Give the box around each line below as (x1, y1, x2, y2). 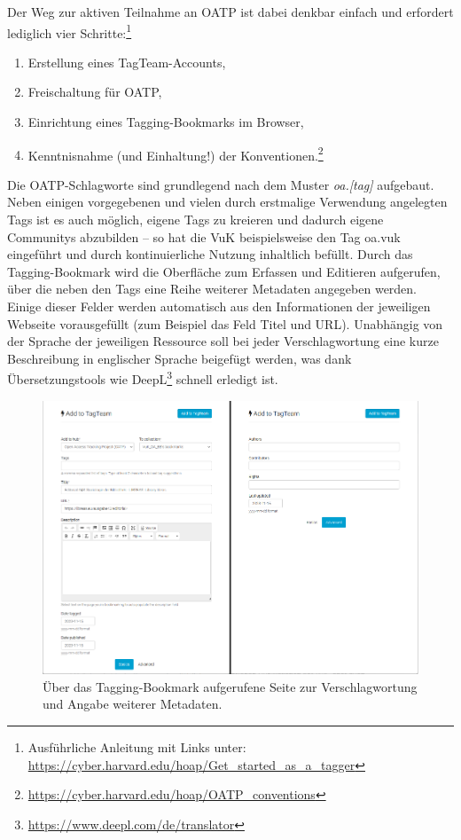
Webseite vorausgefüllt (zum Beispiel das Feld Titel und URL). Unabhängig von (7, 314, 443, 333)
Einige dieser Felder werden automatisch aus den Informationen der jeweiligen (7, 297, 431, 316)
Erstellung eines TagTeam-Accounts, (27, 52, 226, 71)
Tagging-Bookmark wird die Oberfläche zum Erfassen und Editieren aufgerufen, (7, 262, 441, 280)
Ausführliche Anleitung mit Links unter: (27, 738, 246, 757)
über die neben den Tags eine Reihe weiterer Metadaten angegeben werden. (7, 279, 418, 298)
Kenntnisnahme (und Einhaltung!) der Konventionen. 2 (27, 143, 324, 164)
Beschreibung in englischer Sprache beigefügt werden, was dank (7, 349, 352, 367)
